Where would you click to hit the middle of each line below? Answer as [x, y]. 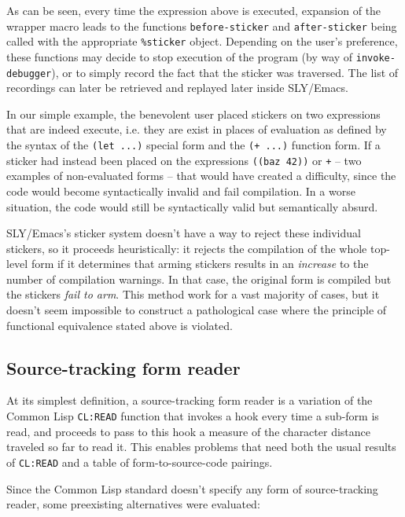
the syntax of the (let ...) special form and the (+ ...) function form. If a [193, 145]
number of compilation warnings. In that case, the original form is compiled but [199, 279]
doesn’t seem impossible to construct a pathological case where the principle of [197, 310]
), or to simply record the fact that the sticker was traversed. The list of [225, 72]
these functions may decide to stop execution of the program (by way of [180, 56]
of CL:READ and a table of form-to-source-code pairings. [140, 462]
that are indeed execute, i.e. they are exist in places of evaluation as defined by [197, 129]
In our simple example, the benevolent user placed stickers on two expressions [193, 114]
